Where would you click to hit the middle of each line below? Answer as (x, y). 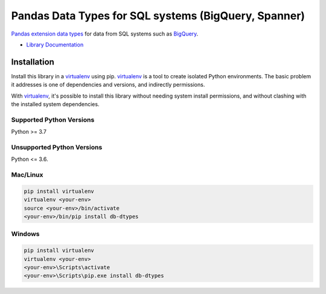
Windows (25, 234)
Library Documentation (55, 45)
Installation (33, 62)
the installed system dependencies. (55, 104)
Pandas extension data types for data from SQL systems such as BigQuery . (105, 34)
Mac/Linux (27, 175)
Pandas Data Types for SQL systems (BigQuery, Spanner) (158, 16)
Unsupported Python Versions (57, 147)
